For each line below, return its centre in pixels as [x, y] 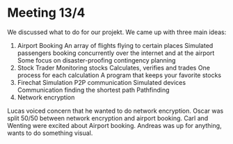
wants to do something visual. [50, 133]
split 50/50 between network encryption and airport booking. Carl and [108, 118]
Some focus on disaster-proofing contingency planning [96, 60]
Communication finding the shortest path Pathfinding [93, 90]
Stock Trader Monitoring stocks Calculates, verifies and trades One [114, 67]
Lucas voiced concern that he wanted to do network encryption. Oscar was [115, 111]
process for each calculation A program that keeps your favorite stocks [119, 75]
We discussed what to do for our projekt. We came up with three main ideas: [117, 32]
